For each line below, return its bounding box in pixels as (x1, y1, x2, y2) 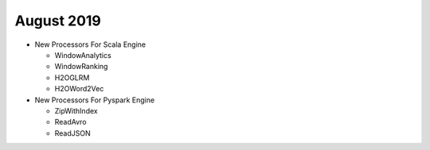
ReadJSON (54, 128, 91, 138)
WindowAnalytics (54, 50, 111, 60)
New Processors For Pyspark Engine (34, 95, 155, 105)
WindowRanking (54, 62, 108, 71)
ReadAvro (54, 117, 87, 127)
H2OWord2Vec (54, 84, 104, 94)
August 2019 (14, 12, 101, 29)
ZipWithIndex (54, 106, 99, 115)
